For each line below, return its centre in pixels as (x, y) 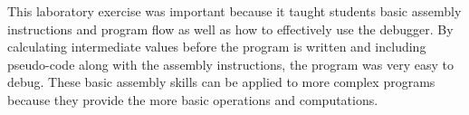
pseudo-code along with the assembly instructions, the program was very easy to (230, 64)
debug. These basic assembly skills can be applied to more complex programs (221, 82)
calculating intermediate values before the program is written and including (217, 47)
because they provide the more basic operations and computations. (193, 99)
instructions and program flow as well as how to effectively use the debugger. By (230, 29)
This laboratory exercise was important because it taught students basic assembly (234, 11)
